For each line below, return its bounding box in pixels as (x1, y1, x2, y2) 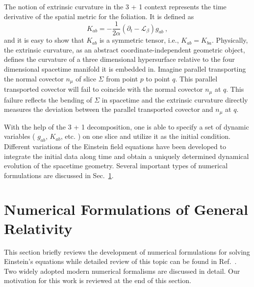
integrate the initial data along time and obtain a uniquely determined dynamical (4, 151, 249, 161)
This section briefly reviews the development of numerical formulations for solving (4, 246, 250, 257)
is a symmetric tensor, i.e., (99, 35, 179, 45)
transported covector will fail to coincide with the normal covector (4, 84, 203, 94)
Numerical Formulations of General (4, 199, 248, 219)
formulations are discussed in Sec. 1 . (4, 170, 114, 180)
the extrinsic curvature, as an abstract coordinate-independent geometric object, (4, 44, 245, 54)
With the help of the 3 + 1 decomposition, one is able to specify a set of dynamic (4, 121, 249, 131)
